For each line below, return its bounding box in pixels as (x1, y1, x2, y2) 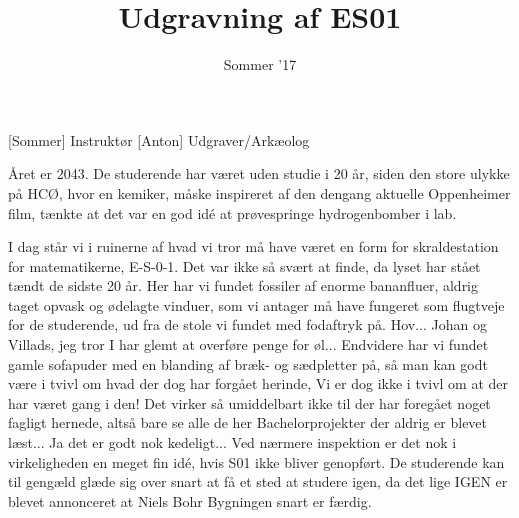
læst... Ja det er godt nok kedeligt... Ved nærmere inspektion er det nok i (8, 432, 457, 453)
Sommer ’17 (223, 54, 297, 75)
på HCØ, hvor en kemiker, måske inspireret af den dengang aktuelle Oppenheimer (8, 182, 511, 203)
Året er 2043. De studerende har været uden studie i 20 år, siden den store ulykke (8, 163, 510, 184)
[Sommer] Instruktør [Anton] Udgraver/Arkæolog (8, 129, 310, 150)
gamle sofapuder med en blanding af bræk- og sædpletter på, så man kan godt (8, 353, 488, 374)
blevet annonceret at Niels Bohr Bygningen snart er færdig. (8, 490, 372, 511)
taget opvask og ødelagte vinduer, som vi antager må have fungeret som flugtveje (8, 294, 505, 315)
